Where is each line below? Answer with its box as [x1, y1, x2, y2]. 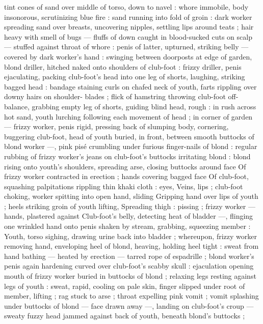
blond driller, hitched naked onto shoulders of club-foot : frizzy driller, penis [4, 61, 242, 72]
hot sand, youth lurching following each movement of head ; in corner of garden [4, 111, 253, 122]
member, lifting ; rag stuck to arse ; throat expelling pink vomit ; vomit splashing [4, 290, 259, 301]
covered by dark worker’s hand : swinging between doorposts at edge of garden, [4, 51, 252, 62]
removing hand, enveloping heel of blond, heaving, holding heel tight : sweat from [4, 241, 259, 251]
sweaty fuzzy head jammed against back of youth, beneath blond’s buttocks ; [4, 310, 245, 321]
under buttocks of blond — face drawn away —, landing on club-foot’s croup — [4, 300, 254, 311]
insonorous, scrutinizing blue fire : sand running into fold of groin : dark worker [4, 11, 252, 22]
